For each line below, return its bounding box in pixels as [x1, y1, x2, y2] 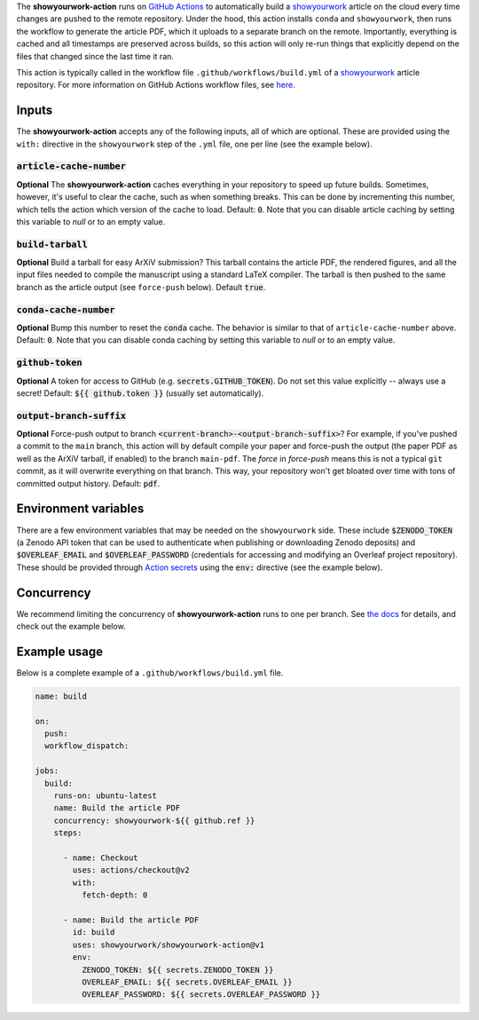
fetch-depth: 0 [81, 890, 148, 900]
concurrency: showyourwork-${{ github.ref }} [53, 815, 255, 826]
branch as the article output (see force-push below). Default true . [16, 281, 266, 292]
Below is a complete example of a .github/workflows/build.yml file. [16, 667, 284, 678]
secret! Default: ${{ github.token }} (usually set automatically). [16, 387, 264, 399]
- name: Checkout [63, 852, 139, 863]
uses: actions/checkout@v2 [72, 866, 190, 875]
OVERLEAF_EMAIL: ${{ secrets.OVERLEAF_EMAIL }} [81, 977, 293, 987]
